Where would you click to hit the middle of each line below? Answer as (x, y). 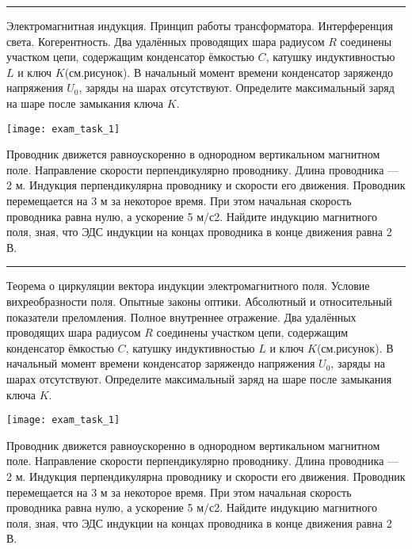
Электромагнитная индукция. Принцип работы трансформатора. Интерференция (200, 25)
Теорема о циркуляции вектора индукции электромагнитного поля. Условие (188, 286)
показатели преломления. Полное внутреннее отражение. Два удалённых (181, 316)
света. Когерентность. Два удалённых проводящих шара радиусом (166, 41)
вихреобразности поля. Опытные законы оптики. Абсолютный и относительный (199, 301)
